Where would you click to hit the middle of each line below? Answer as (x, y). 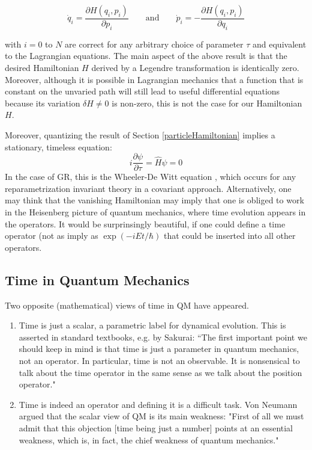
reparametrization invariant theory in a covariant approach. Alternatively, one (148, 188)
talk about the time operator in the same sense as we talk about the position (160, 372)
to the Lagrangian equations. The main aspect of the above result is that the (146, 56)
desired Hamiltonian (42, 68)
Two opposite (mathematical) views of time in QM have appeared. (127, 305)
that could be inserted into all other (229, 236)
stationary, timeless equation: (58, 146)
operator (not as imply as (52, 236)
